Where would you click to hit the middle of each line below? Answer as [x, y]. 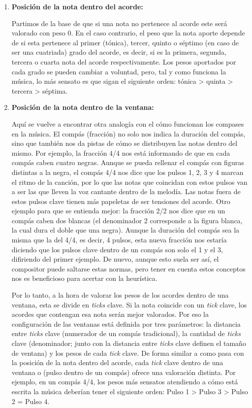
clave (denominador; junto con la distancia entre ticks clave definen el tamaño [129, 343]
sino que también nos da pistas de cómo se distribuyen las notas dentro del [125, 143]
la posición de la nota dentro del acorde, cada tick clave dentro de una [117, 362]
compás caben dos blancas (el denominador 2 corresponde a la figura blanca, [127, 220]
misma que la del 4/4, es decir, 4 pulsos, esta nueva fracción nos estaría [119, 240]
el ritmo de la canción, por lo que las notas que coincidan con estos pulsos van [129, 182]
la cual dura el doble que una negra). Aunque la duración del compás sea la [126, 230]
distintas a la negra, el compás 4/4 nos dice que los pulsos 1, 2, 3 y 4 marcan [127, 172]
